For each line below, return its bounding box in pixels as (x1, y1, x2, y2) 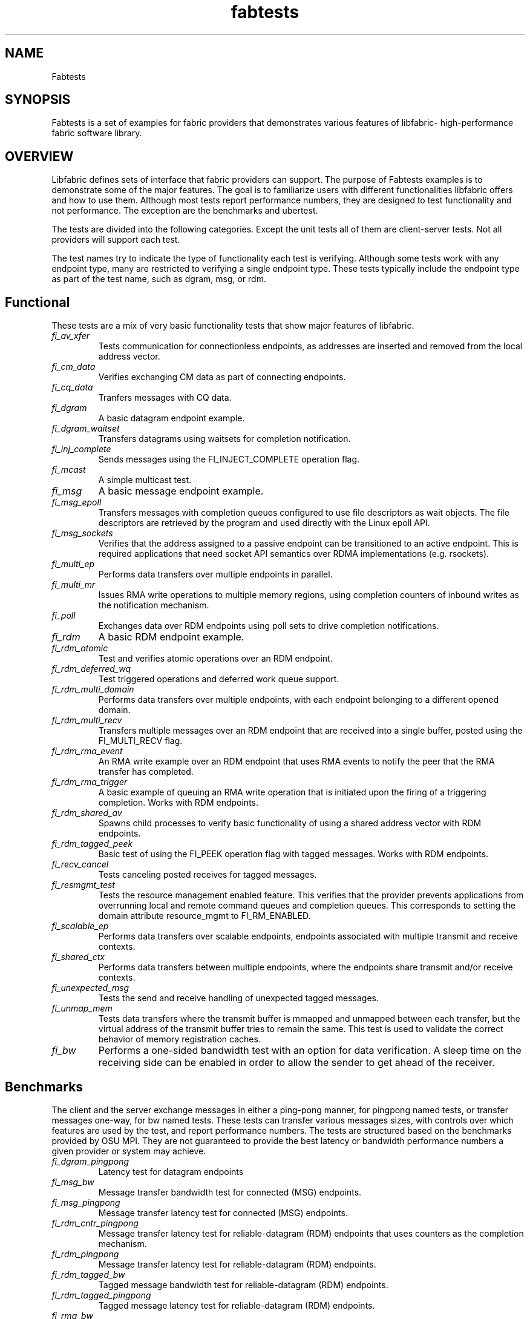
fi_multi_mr (51, 579, 96, 590)
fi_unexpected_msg (51, 982, 129, 993)
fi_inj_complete (51, 444, 111, 455)
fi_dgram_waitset (51, 423, 120, 434)
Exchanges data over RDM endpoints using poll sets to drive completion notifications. (98, 620, 439, 631)
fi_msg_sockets (51, 528, 113, 539)
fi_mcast (51, 464, 86, 475)
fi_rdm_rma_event (51, 746, 123, 757)
